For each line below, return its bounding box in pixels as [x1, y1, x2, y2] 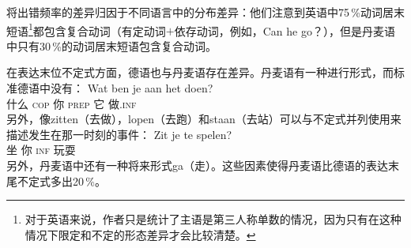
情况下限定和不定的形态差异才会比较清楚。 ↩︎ [25, 226, 256, 242]
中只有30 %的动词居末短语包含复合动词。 [6, 37, 217, 54]
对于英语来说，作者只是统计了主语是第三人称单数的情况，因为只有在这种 [25, 211, 402, 227]
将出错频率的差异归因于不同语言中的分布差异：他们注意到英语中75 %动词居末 [6, 4, 405, 20]
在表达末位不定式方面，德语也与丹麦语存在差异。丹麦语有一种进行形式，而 [6, 64, 394, 81]
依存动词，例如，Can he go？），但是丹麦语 [174, 22, 395, 39]
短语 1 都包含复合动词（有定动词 [6, 20, 166, 39]
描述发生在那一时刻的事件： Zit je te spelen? [6, 126, 232, 142]
